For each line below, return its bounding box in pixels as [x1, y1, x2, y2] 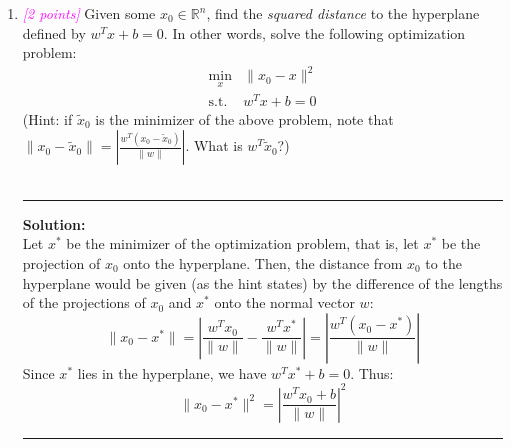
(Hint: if [22, 108, 73, 129]
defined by [22, 22, 86, 43]
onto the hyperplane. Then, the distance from [123, 253, 403, 274]
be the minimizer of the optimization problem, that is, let [66, 233, 419, 254]
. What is [185, 135, 243, 156]
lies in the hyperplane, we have [77, 362, 267, 383]
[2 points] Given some [22, 3, 156, 23]
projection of [22, 253, 101, 274]
